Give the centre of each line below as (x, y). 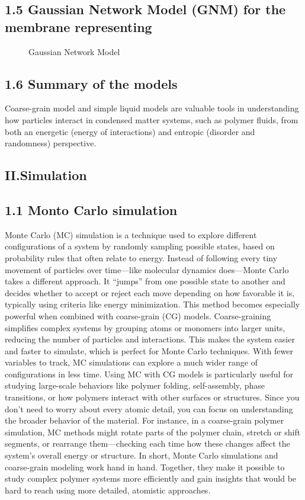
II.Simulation (46, 175)
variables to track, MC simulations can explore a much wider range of (131, 362)
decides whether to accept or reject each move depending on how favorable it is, (150, 292)
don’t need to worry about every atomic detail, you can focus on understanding (149, 408)
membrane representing (78, 26)
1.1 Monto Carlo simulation (91, 209)
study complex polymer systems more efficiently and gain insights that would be (151, 478)
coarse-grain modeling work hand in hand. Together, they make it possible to (145, 467)
